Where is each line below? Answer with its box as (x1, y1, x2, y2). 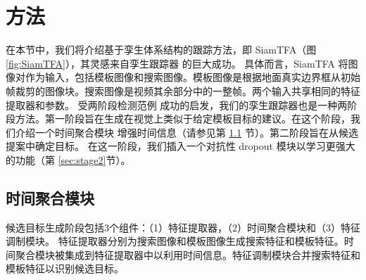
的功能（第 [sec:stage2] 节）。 (6, 152, 131, 167)
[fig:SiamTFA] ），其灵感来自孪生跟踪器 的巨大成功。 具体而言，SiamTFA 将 (6, 56, 348, 70)
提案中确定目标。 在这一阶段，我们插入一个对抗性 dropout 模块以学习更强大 (6, 139, 355, 153)
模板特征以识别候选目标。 (6, 261, 124, 276)
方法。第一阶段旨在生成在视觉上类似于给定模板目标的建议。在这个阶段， (15, 111, 351, 126)
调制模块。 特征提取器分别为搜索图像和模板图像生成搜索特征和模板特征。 (6, 234, 344, 248)
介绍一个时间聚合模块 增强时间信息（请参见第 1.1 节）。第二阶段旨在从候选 (15, 125, 358, 139)
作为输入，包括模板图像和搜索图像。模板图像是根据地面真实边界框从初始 (25, 70, 360, 84)
